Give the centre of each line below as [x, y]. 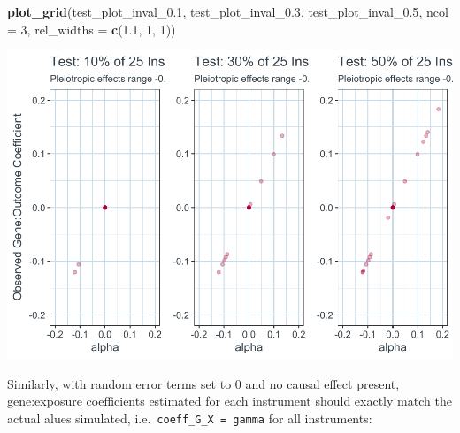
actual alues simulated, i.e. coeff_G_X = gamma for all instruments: [190, 418]
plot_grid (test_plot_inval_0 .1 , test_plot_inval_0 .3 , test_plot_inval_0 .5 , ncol [228, 11]
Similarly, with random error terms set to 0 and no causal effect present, [203, 383]
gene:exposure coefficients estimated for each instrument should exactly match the [230, 401]
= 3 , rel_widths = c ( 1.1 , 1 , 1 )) [92, 29]
